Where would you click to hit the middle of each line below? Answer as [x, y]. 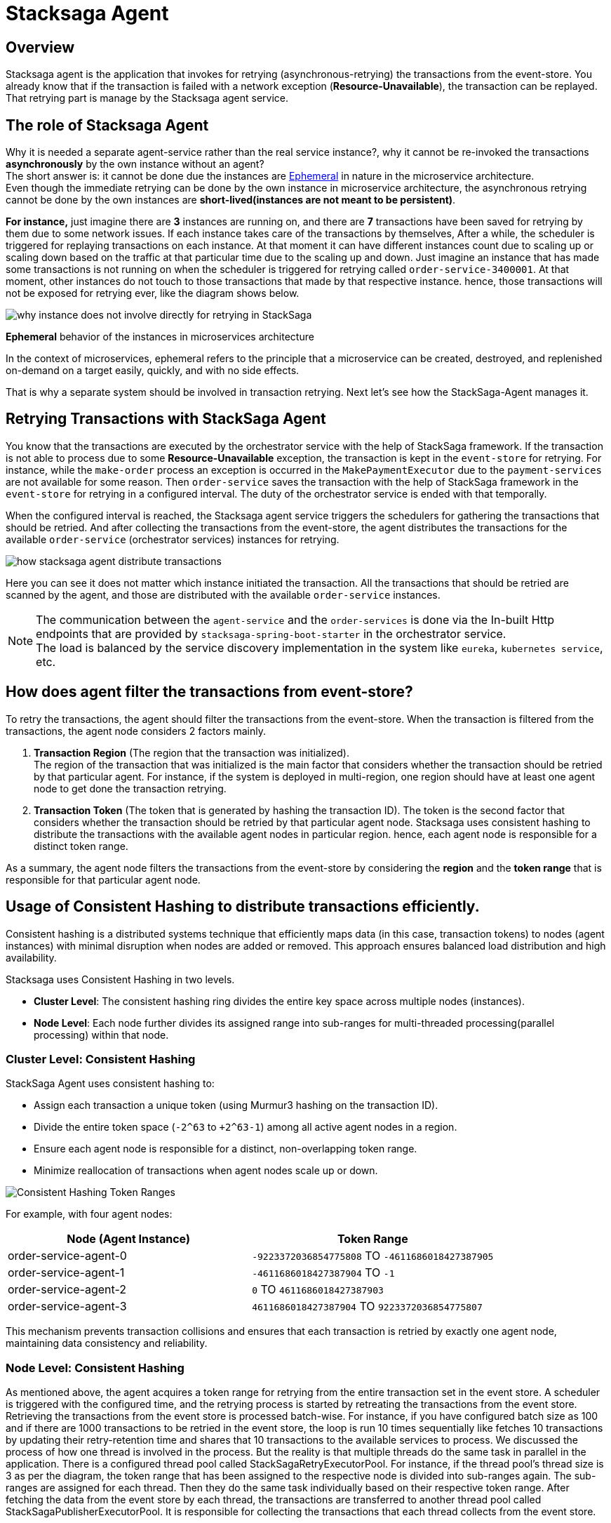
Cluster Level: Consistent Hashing [101, 1059]
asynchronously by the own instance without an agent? [135, 164]
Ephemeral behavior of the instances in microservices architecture [160, 337]
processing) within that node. [101, 1035]
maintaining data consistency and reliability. [107, 1343]
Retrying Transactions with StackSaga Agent [166, 419]
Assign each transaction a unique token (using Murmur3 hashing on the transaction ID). [236, 1105]
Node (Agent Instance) [128, 1239]
